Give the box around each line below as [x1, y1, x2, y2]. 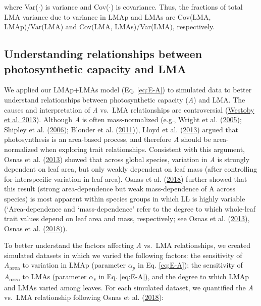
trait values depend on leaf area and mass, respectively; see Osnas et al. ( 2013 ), [4, 213, 250, 224]
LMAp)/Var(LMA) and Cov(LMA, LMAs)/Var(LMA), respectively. [4, 21, 215, 32]
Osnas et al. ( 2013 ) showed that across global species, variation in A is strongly [4, 154, 250, 164]
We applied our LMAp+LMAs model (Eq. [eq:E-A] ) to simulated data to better [4, 84, 252, 95]
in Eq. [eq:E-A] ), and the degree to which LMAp [98, 271, 249, 281]
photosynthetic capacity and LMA [4, 61, 187, 76]
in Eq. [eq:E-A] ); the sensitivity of [137, 260, 243, 270]
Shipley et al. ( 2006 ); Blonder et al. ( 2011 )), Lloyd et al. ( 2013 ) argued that [4, 124, 239, 134]
